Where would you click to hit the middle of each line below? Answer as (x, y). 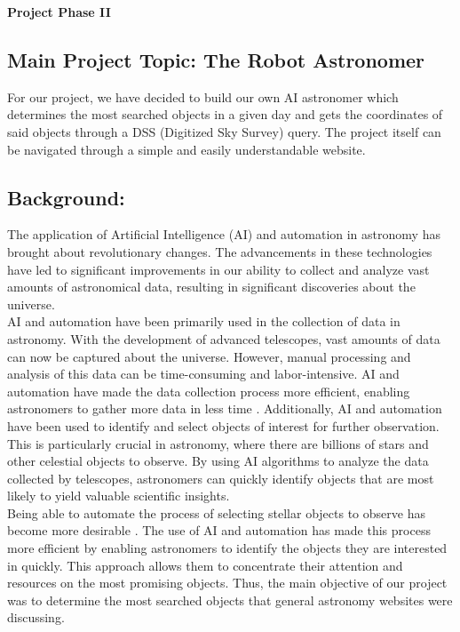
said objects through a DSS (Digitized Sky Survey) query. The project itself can (224, 131)
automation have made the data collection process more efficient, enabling (209, 391)
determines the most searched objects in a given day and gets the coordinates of (225, 114)
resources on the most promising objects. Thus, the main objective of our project (227, 583)
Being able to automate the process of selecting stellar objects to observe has (216, 512)
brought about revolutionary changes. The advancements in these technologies (220, 251)
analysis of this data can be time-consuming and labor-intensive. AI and (203, 374)
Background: (66, 197)
